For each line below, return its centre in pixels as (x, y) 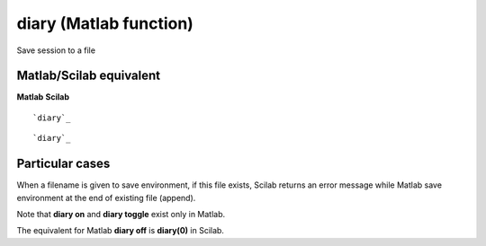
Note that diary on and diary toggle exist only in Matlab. (121, 214)
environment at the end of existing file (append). (106, 198)
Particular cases (63, 164)
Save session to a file (56, 50)
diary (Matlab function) (105, 23)
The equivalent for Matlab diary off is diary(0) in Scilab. (121, 231)
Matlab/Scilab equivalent (89, 76)
